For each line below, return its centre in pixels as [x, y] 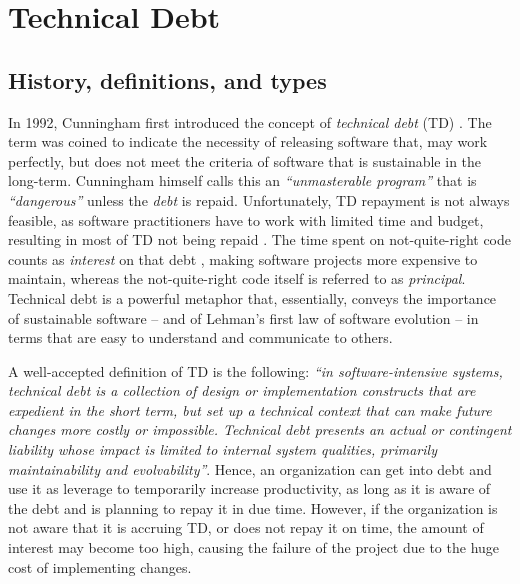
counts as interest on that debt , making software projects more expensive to [243, 258]
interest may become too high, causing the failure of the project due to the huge [254, 547]
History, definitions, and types [167, 79]
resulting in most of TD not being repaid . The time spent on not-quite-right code [259, 239]
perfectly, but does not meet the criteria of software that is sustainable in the [245, 160]
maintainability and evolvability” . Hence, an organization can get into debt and [250, 468]
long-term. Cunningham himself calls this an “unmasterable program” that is [242, 180]
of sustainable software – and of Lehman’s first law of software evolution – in [243, 317]
